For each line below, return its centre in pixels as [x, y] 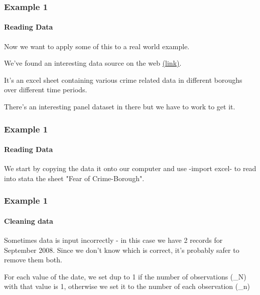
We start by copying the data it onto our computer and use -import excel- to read [130, 168]
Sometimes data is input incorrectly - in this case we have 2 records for [113, 240]
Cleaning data [29, 220]
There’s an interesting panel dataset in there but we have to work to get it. [120, 107]
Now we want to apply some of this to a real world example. [97, 46]
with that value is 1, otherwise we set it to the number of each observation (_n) [127, 286]
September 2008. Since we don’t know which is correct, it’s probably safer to [122, 250]
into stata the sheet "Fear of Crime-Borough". [74, 178]
